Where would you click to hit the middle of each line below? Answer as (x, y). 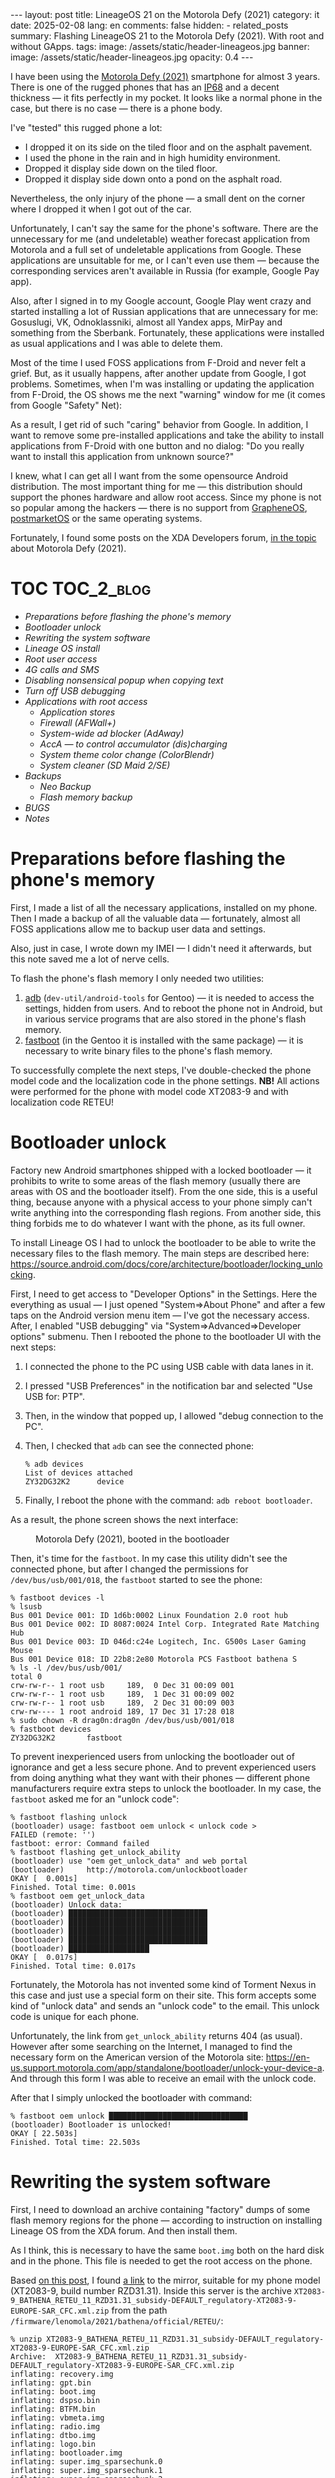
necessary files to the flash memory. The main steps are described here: (160, 1253)
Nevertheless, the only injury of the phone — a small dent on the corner (158, 198)
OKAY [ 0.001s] (44, 1878)
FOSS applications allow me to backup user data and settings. (138, 929)
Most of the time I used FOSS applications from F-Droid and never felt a (158, 362)
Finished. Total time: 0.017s (73, 1966)
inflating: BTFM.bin (53, 2409)
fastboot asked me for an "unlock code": (95, 1799)
